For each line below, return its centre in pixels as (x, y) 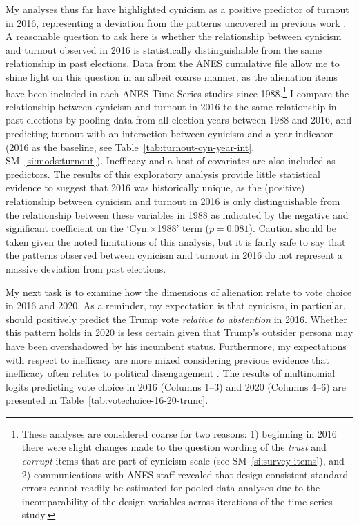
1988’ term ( (183, 228)
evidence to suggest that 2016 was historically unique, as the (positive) (155, 187)
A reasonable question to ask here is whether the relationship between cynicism (174, 36)
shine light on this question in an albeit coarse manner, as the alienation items (172, 76)
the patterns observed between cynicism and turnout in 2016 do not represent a (174, 255)
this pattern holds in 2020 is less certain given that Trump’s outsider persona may (179, 332)
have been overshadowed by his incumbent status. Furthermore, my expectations (176, 345)
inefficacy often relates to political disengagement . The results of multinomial (171, 373)
